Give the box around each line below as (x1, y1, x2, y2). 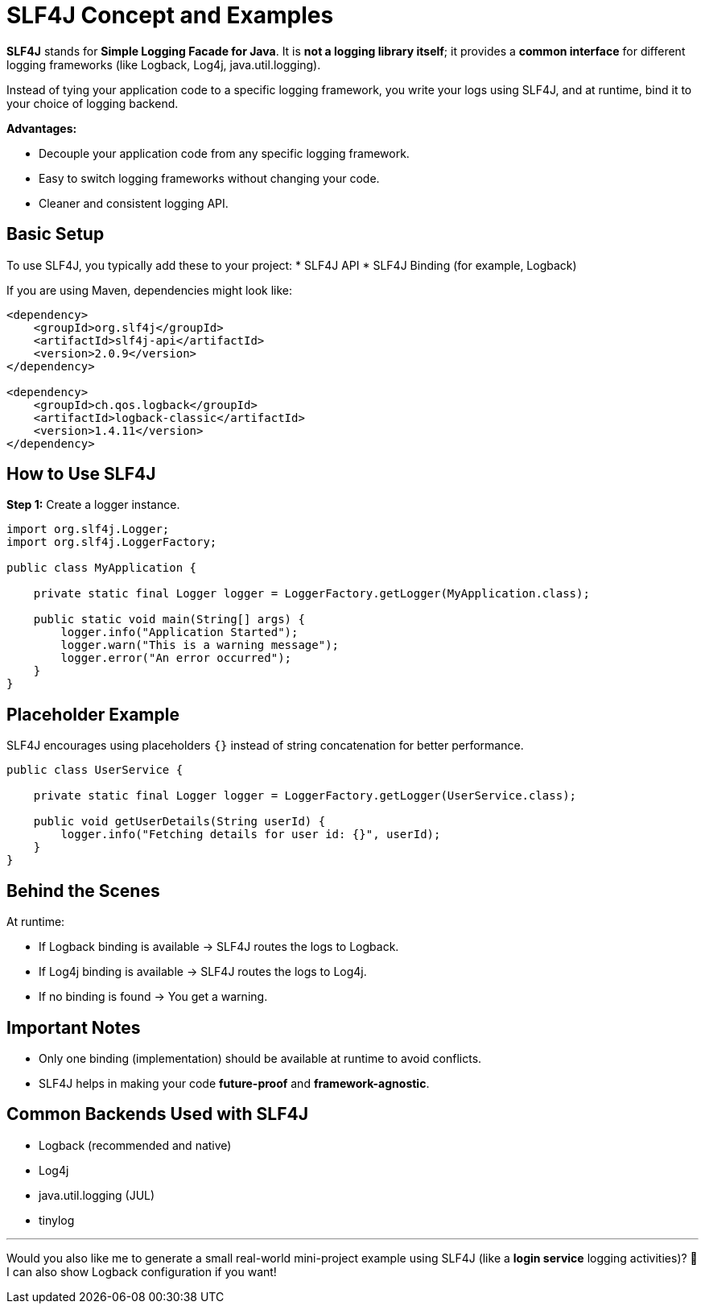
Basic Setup (6, 224, 105, 245)
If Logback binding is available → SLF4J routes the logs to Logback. (39, 940, 399, 954)
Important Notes (6, 1017, 141, 1038)
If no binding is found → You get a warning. (39, 990, 268, 1004)
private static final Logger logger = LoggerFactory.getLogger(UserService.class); (33, 789, 577, 803)
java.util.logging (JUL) (39, 1188, 155, 1202)
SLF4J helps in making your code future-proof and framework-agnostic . (39, 1076, 430, 1090)
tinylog (39, 1213, 75, 1227)
